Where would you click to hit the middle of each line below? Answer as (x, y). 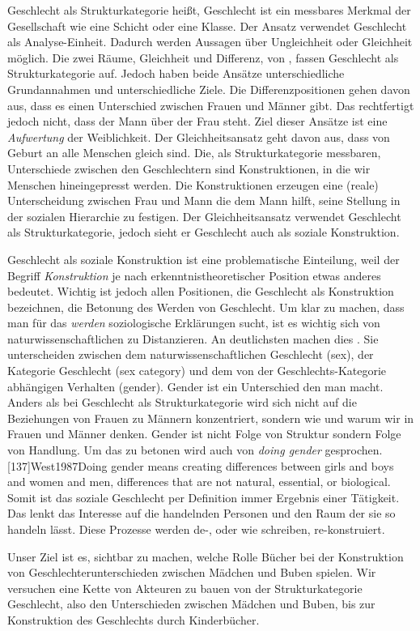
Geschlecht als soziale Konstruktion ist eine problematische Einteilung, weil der (204, 259)
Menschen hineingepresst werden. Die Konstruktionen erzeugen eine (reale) (193, 184)
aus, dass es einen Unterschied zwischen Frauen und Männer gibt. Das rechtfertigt (211, 105)
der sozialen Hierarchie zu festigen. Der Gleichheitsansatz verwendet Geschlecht (204, 216)
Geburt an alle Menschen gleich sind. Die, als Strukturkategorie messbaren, (194, 153)
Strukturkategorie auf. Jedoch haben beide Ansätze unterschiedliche (176, 73)
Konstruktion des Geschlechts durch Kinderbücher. (134, 619)
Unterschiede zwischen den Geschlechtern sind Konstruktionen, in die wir (189, 168)
